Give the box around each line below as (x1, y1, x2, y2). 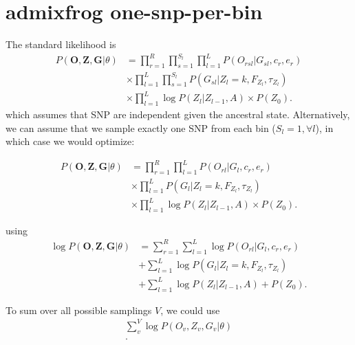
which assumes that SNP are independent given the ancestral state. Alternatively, (6, 107, 350, 121)
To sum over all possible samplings (6, 302, 152, 317)
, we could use (160, 302, 220, 317)
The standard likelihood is (6, 37, 116, 52)
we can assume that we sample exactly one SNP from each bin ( (6, 120, 276, 135)
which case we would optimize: (6, 134, 135, 148)
